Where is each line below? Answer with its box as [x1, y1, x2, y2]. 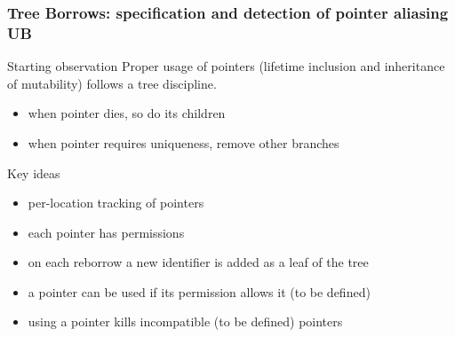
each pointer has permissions [28, 223, 185, 241]
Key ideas [7, 163, 60, 182]
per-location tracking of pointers [28, 193, 204, 212]
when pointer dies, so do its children [28, 104, 226, 122]
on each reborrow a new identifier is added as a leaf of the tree [28, 253, 369, 271]
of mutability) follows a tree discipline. [7, 74, 217, 92]
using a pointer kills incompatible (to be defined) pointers [28, 312, 343, 331]
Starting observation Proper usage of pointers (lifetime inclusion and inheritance [7, 57, 445, 75]
